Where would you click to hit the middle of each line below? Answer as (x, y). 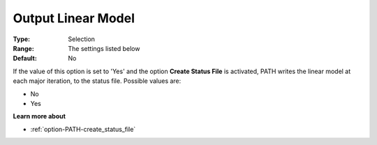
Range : (23, 48)
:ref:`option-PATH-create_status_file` (83, 129)
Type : (22, 39)
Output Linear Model (74, 18)
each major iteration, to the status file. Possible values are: (97, 81)
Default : (25, 59)
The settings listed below (104, 48)
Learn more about (39, 116)
